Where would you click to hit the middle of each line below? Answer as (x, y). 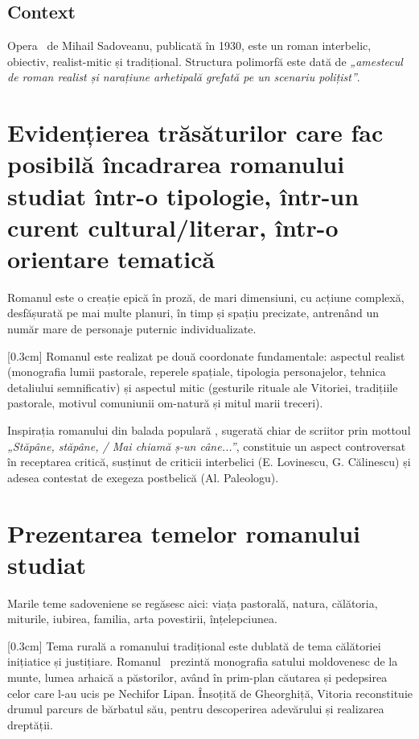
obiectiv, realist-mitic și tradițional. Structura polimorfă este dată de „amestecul (205, 61)
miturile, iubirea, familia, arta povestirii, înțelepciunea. (142, 619)
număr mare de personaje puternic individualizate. (132, 329)
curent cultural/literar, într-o (173, 227)
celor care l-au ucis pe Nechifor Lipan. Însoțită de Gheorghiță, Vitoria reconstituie (210, 693)
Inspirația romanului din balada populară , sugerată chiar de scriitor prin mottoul (209, 430)
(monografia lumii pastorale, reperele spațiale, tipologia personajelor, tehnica (197, 372)
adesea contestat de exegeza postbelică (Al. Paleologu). (143, 477)
